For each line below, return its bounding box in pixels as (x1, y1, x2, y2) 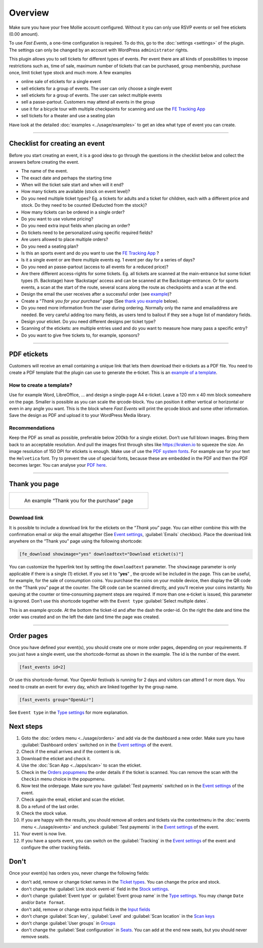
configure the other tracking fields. (21, 844, 91, 850)
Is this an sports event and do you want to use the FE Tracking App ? (21, 250, 159, 256)
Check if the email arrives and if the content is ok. (21, 749, 121, 754)
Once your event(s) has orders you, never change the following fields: (9, 870, 150, 876)
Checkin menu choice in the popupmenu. (21, 776, 106, 782)
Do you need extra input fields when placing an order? (21, 223, 130, 229)
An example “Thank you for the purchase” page (24, 497, 133, 504)
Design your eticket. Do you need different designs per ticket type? (21, 318, 156, 324)
